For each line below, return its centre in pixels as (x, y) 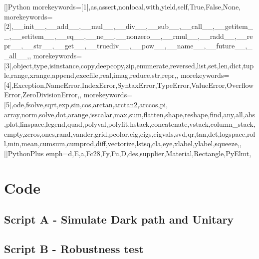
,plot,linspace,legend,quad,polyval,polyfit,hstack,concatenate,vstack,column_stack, (130, 124)
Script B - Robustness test (74, 249)
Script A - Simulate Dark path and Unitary (119, 219)
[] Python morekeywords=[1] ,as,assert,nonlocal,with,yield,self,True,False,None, (123, 6)
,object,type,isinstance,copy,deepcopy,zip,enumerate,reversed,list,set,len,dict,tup (132, 65)
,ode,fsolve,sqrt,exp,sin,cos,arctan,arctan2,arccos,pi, (90, 104)
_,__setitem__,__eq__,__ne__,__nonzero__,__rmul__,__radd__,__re (129, 36)
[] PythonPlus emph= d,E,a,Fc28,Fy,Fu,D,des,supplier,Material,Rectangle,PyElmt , (128, 153)
